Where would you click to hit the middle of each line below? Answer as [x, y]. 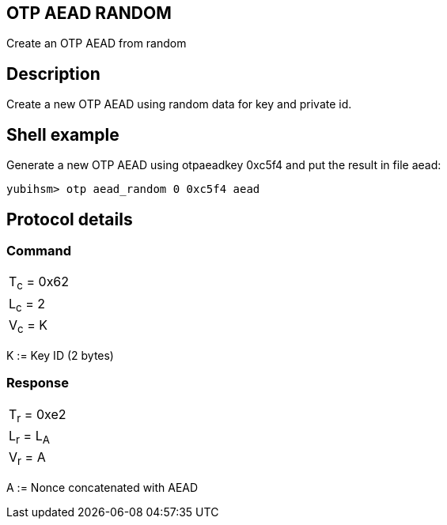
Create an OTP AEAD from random [97, 43]
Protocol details [70, 219]
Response [38, 383]
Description [53, 74]
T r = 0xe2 [38, 415]
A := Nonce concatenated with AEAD [102, 488]
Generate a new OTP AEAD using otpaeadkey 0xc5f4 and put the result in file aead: [224, 165]
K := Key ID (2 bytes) [60, 355]
